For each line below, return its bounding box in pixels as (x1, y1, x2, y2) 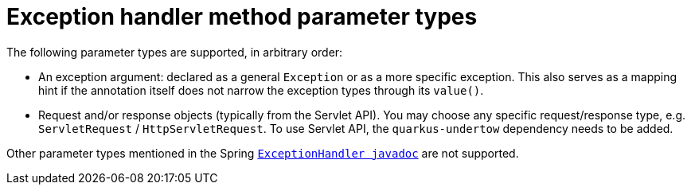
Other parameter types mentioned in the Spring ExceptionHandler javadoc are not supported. (6, 146, 519, 160)
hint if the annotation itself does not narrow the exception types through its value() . (38, 83, 484, 97)
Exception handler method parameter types (6, 3, 478, 30)
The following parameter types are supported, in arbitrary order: (6, 45, 343, 59)
